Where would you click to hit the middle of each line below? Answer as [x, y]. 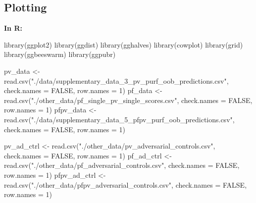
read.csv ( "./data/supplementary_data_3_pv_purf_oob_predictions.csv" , [116, 80]
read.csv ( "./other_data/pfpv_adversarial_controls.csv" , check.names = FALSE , [126, 184]
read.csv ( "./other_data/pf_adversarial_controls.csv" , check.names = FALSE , [122, 165]
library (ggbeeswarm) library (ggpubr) [60, 54]
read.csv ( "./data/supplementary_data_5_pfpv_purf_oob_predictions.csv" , [119, 119]
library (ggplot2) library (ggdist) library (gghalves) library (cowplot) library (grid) [124, 44]
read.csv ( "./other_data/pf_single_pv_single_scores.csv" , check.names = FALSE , [128, 100]
